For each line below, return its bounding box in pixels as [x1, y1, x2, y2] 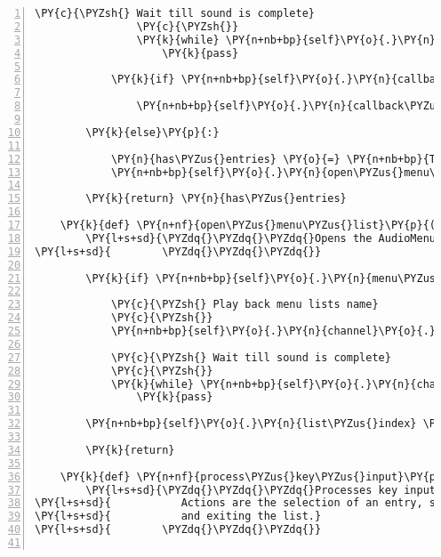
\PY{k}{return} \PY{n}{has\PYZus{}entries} [85, 192, 347, 206]
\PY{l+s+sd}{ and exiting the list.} [35, 510, 322, 523]
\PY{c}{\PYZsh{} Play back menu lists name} [110, 298, 379, 311]
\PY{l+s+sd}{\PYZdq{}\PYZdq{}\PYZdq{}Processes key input [85, 483, 437, 496]
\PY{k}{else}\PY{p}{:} [85, 125, 220, 139]
